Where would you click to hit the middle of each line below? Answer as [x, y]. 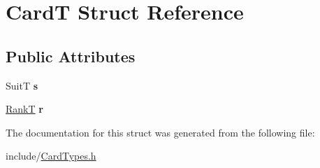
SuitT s [22, 85]
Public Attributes [71, 56]
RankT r [24, 109]
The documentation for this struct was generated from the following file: [160, 132]
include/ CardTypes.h [51, 156]
